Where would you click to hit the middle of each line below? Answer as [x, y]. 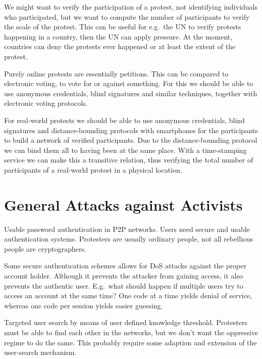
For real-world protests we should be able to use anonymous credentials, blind [124, 120]
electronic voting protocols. [46, 103]
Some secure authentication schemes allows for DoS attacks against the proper [125, 266]
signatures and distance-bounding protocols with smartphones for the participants [131, 130]
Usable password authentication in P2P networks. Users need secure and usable [127, 229]
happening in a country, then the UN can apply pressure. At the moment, [118, 36]
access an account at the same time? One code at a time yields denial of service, [128, 295]
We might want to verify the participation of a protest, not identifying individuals [131, 7]
